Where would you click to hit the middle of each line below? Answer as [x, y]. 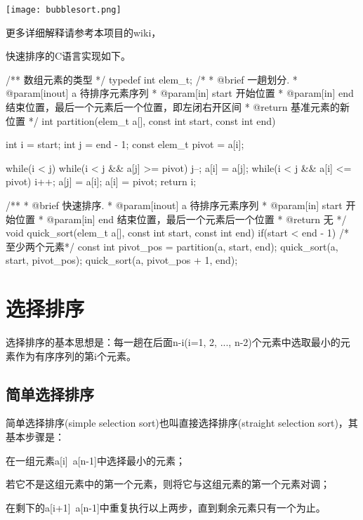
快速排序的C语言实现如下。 [68, 56]
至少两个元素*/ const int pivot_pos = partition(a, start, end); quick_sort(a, [172, 246]
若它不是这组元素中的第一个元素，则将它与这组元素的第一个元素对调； [168, 484]
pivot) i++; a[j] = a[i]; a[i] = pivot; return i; [101, 181]
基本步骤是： [35, 437]
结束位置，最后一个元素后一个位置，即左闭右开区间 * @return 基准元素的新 [178, 107]
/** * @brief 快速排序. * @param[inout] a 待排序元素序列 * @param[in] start [174, 205]
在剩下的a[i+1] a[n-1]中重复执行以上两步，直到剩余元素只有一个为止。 [166, 507]
